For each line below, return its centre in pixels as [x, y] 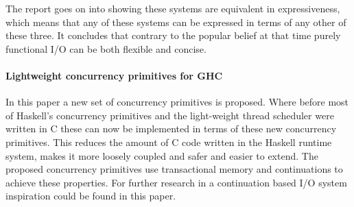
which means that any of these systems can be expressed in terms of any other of [176, 22]
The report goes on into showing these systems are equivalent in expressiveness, [173, 8]
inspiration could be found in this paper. [91, 196]
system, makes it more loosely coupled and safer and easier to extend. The [162, 155]
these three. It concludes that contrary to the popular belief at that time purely [173, 35]
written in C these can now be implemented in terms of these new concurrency [171, 129]
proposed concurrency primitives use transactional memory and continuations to [174, 169]
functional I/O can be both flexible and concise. [106, 48]
